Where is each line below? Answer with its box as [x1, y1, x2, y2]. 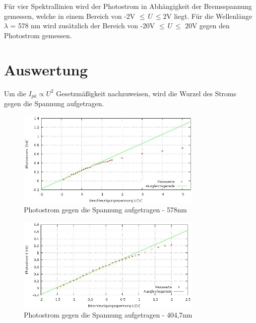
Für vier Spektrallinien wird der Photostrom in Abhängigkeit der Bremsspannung [4, 1, 252, 11]
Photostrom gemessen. [4, 30, 72, 40]
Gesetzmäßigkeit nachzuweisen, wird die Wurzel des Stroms [56, 88, 237, 98]
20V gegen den [185, 20, 230, 31]
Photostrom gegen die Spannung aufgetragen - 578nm [24, 204, 187, 215]
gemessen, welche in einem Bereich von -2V [4, 10, 135, 21]
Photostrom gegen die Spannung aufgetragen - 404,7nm [24, 310, 192, 320]
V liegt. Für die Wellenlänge [166, 10, 253, 21]
